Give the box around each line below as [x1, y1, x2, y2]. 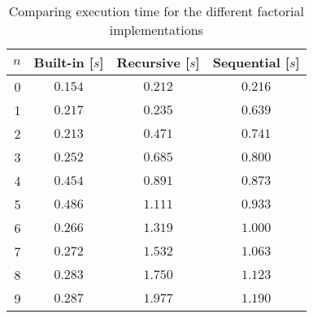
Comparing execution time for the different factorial [8, 2, 304, 20]
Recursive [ [116, 53, 190, 71]
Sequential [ [212, 53, 289, 71]
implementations [109, 20, 203, 39]
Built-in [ [33, 53, 93, 71]
